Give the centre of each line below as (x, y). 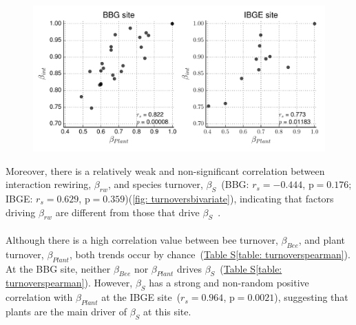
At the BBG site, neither (58, 268)
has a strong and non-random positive (229, 283)
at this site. (167, 311)
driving (21, 212)
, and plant (322, 239)
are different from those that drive (127, 212)
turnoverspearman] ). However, (69, 283)
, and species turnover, (156, 184)
